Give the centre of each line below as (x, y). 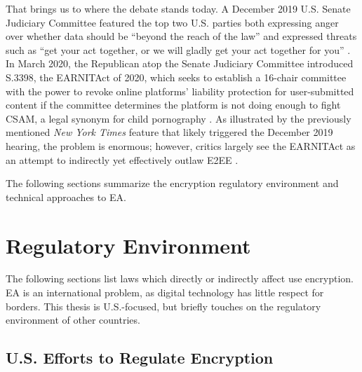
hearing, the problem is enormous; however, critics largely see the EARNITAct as (181, 145)
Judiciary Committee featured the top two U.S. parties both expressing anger (172, 22)
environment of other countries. (73, 320)
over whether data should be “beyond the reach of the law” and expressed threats (181, 36)
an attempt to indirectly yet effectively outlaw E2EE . (122, 159)
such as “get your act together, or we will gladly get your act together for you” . (178, 49)
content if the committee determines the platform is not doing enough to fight (173, 105)
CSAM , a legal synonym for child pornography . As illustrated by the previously (179, 118)
